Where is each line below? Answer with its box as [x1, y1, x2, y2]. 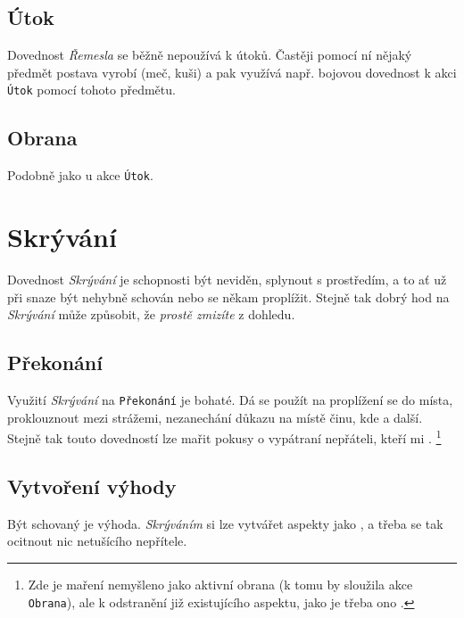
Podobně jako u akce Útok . [7, 166, 153, 185]
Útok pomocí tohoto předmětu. [7, 80, 176, 99]
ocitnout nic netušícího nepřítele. [7, 531, 187, 550]
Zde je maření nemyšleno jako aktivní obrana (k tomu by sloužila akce [28, 574, 413, 593]
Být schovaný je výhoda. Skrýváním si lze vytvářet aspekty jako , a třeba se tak [7, 514, 443, 532]
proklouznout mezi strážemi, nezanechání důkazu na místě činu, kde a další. [7, 408, 423, 426]
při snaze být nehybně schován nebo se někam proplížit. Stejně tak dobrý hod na [7, 287, 450, 306]
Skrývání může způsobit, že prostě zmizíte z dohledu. [7, 305, 295, 324]
